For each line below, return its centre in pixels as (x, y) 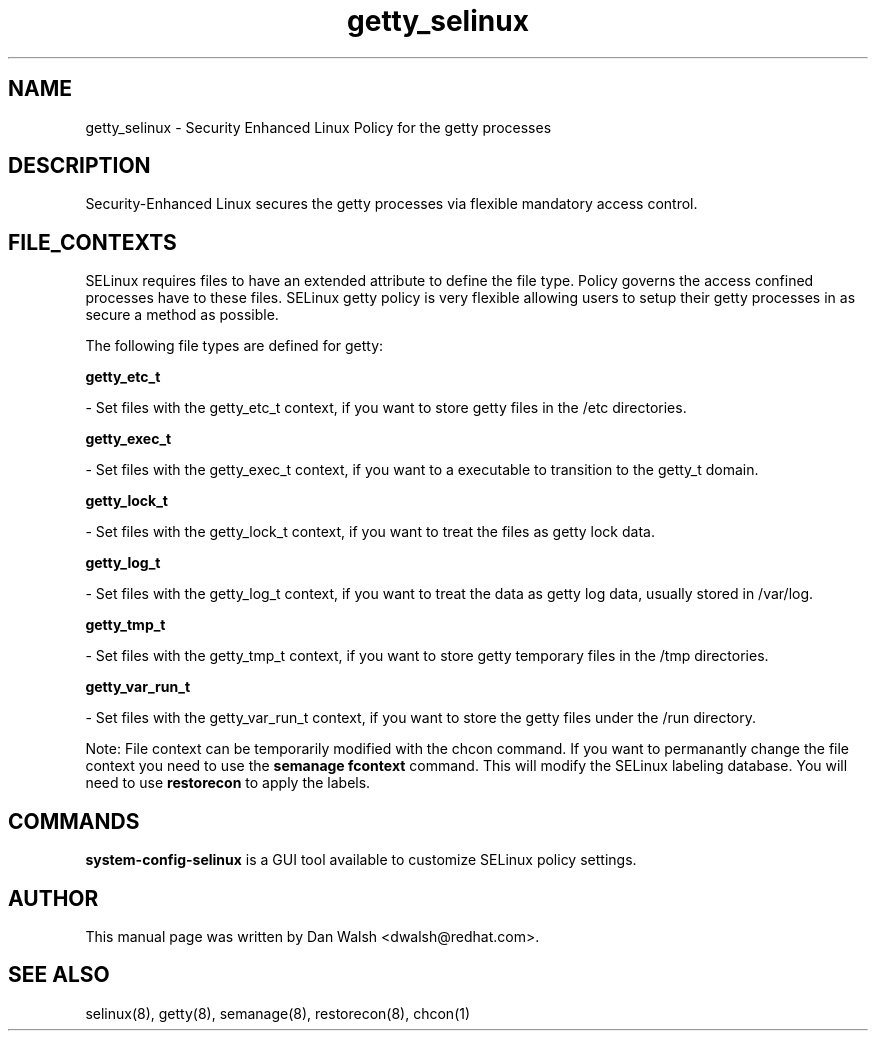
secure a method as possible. (182, 315)
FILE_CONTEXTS (92, 242)
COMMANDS (74, 821)
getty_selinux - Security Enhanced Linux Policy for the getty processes (318, 127)
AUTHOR (53, 898)
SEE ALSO (59, 975)
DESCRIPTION (79, 166)
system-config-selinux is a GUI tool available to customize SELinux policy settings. (361, 860)
